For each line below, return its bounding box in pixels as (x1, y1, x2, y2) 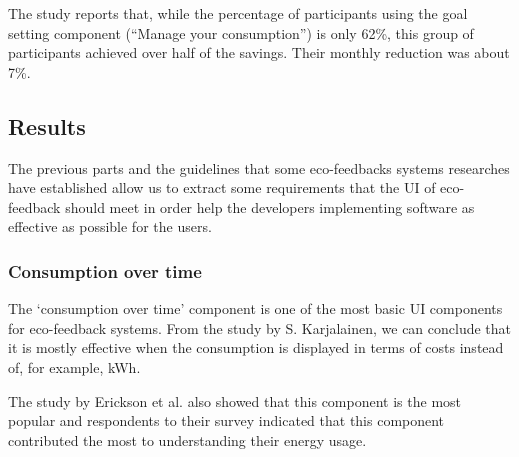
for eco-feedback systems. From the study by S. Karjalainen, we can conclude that (8, 317, 512, 338)
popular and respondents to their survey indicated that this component (8, 410, 445, 431)
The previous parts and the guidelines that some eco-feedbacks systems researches (8, 157, 510, 178)
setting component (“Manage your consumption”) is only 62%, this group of (8, 22, 474, 43)
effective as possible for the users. (8, 216, 212, 237)
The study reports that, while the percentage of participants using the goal (8, 3, 468, 23)
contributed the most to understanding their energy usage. (8, 429, 367, 450)
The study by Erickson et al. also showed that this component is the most (8, 390, 462, 411)
